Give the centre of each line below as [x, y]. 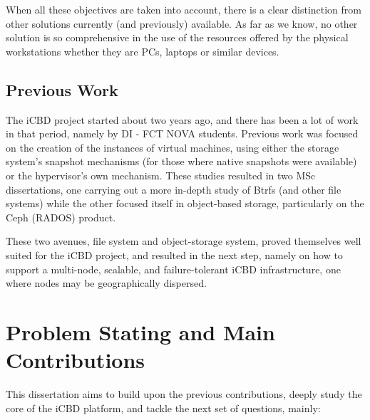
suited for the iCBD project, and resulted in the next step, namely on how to [174, 254]
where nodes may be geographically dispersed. [106, 283]
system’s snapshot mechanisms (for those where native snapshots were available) [181, 161]
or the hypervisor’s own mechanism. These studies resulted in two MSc [161, 175]
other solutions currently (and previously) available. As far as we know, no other [182, 23]
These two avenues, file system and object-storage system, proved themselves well [184, 241]
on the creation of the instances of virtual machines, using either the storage [173, 147]
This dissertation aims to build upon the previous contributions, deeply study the [184, 394]
